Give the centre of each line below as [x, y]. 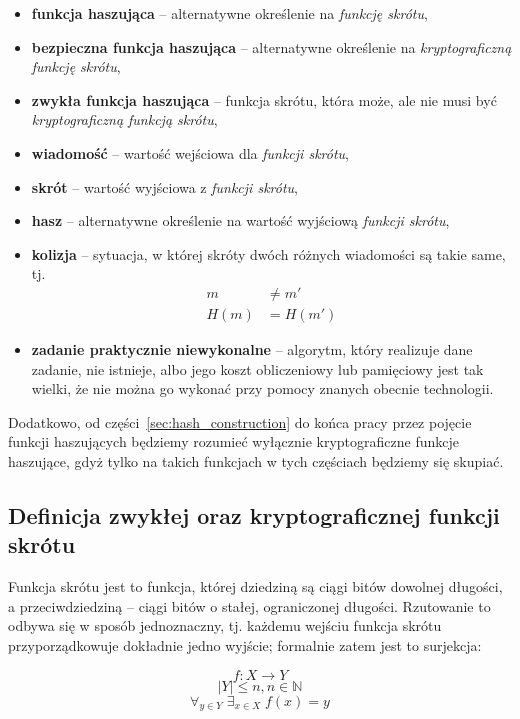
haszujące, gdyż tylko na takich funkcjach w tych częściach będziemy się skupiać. [256, 460]
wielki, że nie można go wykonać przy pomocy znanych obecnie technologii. [262, 388]
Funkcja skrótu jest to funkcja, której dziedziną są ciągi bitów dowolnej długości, [255, 586]
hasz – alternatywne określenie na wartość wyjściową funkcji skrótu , [240, 220]
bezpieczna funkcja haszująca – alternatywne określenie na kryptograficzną [271, 46]
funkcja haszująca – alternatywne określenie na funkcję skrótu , [229, 13]
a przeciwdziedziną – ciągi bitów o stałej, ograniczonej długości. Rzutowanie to [249, 605]
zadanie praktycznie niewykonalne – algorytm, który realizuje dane [252, 349]
